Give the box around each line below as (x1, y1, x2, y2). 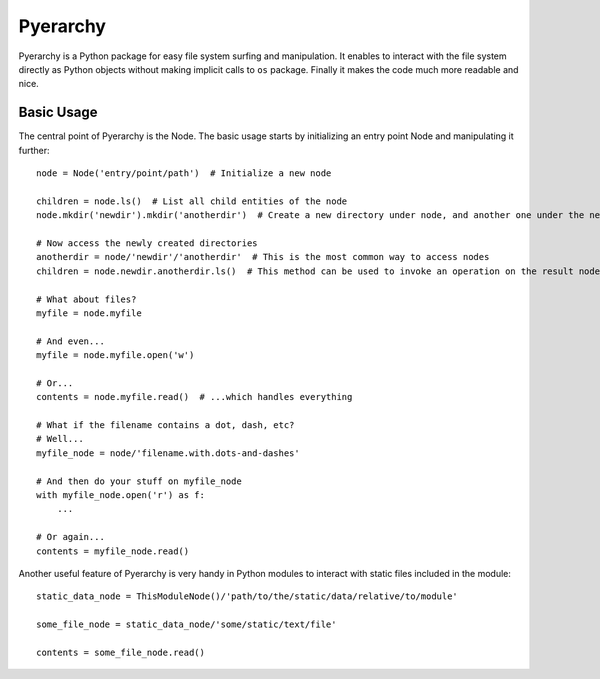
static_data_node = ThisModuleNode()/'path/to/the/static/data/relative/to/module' (36, 591, 459, 602)
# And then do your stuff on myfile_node (36, 475, 242, 487)
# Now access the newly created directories (36, 237, 259, 249)
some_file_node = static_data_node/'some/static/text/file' (36, 619, 337, 630)
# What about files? (36, 293, 137, 305)
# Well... (36, 433, 84, 445)
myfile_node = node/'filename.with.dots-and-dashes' (36, 447, 300, 459)
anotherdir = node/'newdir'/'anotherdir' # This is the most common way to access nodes (36, 251, 490, 263)
